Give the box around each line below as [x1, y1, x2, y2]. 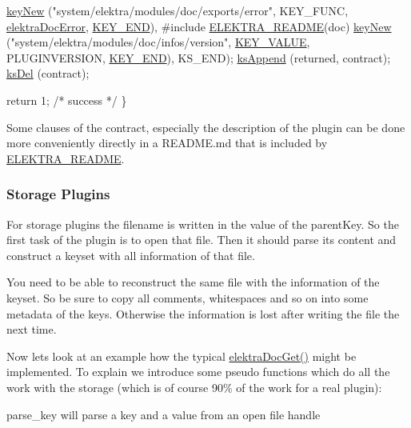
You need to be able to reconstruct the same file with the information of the [6, 274, 380, 290]
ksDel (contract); [6, 65, 90, 82]
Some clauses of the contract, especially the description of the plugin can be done [6, 118, 405, 135]
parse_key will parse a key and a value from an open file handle [6, 406, 321, 422]
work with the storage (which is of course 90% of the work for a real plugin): [6, 378, 382, 395]
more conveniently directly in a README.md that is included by [6, 134, 328, 151]
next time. [6, 321, 57, 338]
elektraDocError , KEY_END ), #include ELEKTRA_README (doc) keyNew [6, 18, 392, 34]
